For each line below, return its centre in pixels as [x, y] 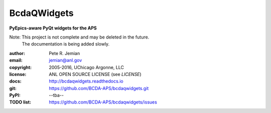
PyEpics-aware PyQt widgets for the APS [53, 28]
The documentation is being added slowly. [66, 44]
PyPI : [15, 95]
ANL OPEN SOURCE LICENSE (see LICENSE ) [95, 74]
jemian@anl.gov [65, 60]
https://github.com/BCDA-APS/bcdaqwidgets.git [99, 88]
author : [17, 53]
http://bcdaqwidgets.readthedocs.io [86, 81]
